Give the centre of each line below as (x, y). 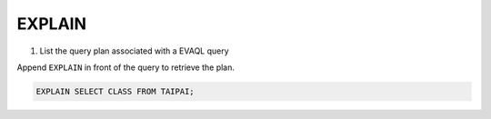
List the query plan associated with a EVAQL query (134, 51)
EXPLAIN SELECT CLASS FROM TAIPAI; (115, 91)
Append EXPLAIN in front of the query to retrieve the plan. (126, 67)
